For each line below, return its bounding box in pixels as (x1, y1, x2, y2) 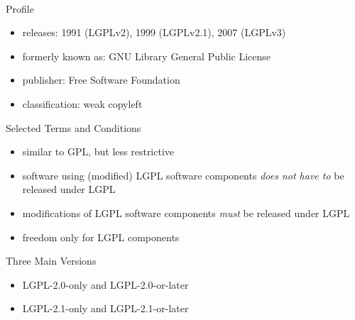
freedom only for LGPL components (22, 229, 180, 244)
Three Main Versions (6, 253, 97, 268)
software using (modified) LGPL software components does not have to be (22, 167, 344, 182)
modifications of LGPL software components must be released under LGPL (22, 205, 350, 220)
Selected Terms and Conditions (6, 120, 141, 135)
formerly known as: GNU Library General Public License (22, 48, 271, 63)
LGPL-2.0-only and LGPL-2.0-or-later (22, 277, 189, 292)
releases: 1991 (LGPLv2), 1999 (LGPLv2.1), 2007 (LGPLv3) (22, 25, 286, 40)
